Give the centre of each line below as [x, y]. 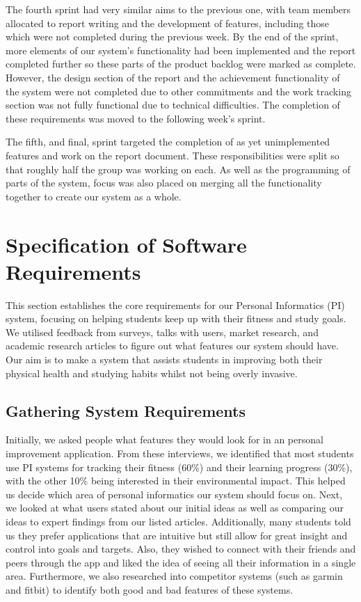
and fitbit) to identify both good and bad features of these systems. [150, 589]
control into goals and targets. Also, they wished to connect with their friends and [181, 549]
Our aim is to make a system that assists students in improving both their [164, 359]
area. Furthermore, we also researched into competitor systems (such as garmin [174, 576]
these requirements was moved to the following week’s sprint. [136, 118]
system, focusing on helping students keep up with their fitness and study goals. [176, 318]
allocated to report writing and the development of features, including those [168, 23]
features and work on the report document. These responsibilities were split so [173, 155]
